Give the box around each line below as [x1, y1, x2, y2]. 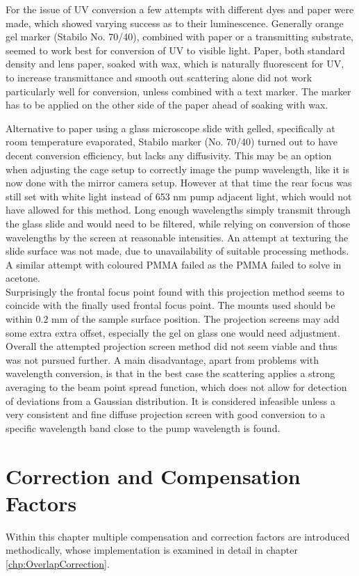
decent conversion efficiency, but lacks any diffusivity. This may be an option [6, 147, 332, 162]
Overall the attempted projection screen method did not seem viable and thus [6, 339, 337, 353]
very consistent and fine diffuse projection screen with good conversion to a [6, 407, 326, 422]
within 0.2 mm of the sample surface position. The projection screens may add [6, 312, 340, 326]
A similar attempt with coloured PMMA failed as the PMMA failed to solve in [6, 257, 342, 271]
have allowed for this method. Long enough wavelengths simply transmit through [6, 202, 351, 217]
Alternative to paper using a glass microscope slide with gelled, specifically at [6, 120, 335, 135]
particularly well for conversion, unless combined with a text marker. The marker [6, 83, 351, 98]
